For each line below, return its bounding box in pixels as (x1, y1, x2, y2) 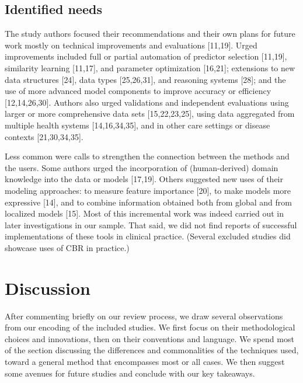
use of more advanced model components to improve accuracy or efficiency (5, 85, 271, 97)
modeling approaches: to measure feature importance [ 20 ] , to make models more (5, 184, 291, 196)
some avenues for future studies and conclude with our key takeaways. (5, 367, 255, 379)
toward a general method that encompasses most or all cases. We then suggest (5, 355, 285, 367)
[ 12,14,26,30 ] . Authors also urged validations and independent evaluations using (5, 96, 289, 108)
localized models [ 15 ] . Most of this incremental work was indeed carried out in (5, 207, 284, 220)
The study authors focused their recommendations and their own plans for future (5, 27, 295, 40)
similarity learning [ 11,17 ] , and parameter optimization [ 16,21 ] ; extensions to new (5, 61, 295, 74)
